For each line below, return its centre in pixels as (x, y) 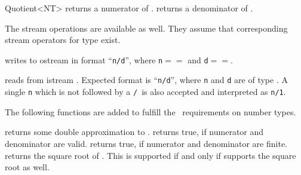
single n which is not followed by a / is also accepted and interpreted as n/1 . (145, 92)
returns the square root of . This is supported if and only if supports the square (150, 155)
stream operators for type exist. (63, 40)
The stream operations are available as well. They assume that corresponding (146, 28)
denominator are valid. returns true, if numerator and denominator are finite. (146, 143)
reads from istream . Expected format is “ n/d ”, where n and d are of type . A (146, 80)
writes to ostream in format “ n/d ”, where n (84, 59)
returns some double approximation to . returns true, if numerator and (134, 132)
